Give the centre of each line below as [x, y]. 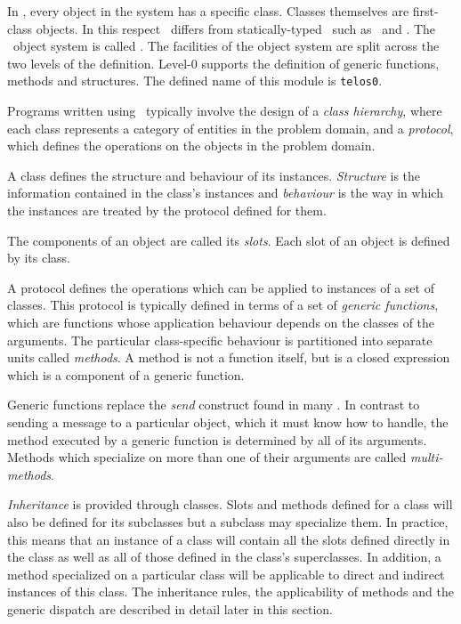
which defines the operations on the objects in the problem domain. [191, 146]
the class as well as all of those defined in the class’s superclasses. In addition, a [224, 557]
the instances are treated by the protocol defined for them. [167, 210]
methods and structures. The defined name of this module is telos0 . [195, 81]
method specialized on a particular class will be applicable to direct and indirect [226, 574]
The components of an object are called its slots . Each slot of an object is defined [229, 240]
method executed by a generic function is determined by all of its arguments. [217, 439]
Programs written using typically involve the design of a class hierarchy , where [225, 111]
